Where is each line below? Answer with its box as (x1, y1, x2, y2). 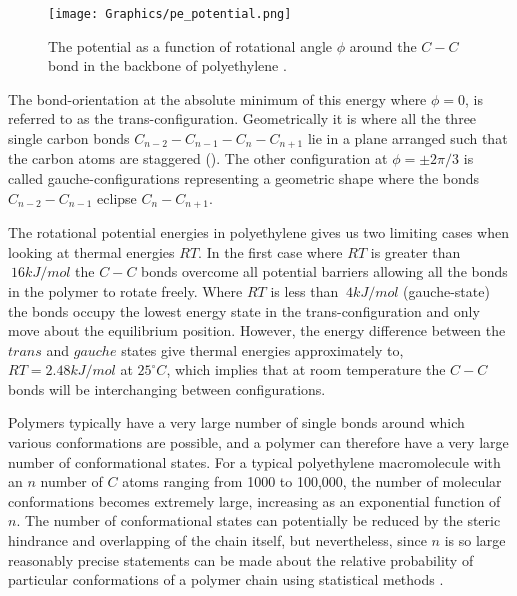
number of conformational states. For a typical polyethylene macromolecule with (8, 451, 501, 472)
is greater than (370, 241, 461, 262)
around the (349, 35, 417, 56)
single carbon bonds (8, 128, 130, 149)
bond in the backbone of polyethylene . (48, 55, 287, 76)
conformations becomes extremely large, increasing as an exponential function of (8, 490, 501, 511)
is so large (444, 530, 506, 551)
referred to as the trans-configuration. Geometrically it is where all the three (8, 108, 477, 129)
